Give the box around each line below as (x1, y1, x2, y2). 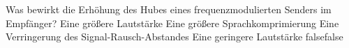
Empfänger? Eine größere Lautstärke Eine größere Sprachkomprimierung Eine (6, 15, 339, 30)
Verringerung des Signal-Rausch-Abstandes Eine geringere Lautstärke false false (6, 29, 343, 44)
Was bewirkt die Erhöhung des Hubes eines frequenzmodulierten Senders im (6, 2, 332, 16)
